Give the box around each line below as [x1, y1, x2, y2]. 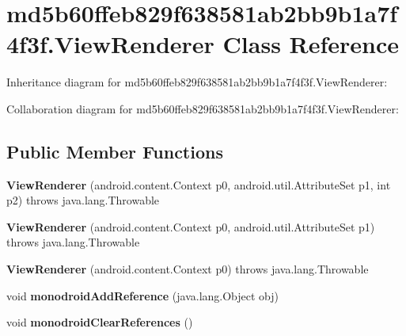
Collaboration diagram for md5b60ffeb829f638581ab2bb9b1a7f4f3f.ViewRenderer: [6, 100, 399, 116]
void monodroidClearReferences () [6, 314, 193, 330]
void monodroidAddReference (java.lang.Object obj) [6, 287, 279, 304]
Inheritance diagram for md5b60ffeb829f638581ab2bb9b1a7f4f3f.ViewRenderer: [6, 74, 388, 90]
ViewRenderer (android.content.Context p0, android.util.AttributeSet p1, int [6, 176, 391, 193]
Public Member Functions [6, 139, 223, 163]
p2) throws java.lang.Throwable [6, 192, 160, 208]
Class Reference [222, 28, 400, 60]
